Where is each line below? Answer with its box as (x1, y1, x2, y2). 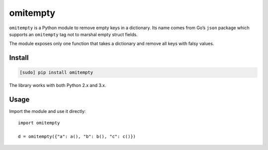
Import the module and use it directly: (9, 108, 86, 114)
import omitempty (18, 120, 60, 126)
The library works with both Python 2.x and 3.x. (9, 82, 107, 89)
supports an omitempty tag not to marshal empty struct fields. (9, 31, 138, 37)
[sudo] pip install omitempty (19, 70, 93, 75)
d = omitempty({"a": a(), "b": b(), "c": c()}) (18, 134, 136, 140)
